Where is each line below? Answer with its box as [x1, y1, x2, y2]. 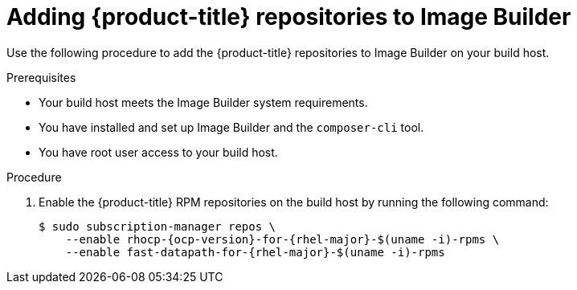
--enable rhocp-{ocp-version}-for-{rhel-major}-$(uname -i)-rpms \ [65, 232, 500, 246]
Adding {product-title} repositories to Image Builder [6, 3, 571, 31]
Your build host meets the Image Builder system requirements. [39, 95, 368, 109]
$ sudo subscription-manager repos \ [39, 219, 276, 233]
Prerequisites [6, 70, 76, 84]
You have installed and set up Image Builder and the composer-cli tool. [39, 120, 424, 134]
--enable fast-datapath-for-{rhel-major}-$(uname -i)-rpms [65, 245, 445, 259]
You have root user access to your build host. [39, 145, 278, 159]
